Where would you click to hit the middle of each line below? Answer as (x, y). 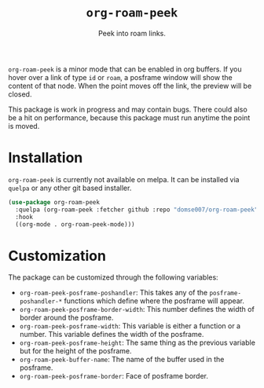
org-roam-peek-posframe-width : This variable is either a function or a (130, 326)
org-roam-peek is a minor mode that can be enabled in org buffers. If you (125, 69)
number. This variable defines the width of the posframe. (112, 335)
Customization (57, 256)
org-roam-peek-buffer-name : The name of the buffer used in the (122, 360)
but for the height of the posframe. (75, 351)
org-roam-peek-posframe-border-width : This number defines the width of (137, 309)
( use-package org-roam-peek (54, 202)
